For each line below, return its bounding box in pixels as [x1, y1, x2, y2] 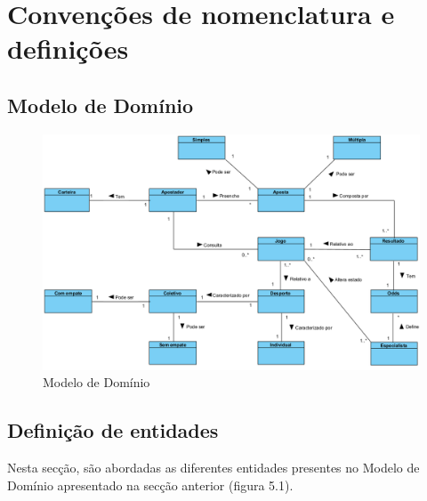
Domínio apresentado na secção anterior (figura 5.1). [7, 475, 294, 494]
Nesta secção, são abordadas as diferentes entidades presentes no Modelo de [7, 458, 420, 477]
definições [7, 30, 129, 67]
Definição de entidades [7, 416, 219, 444]
